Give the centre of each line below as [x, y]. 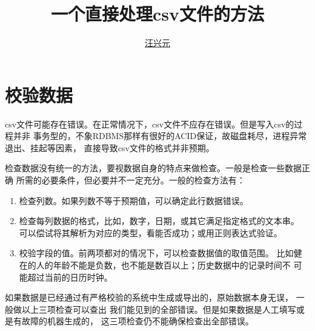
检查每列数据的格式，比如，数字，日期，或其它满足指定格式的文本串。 [159, 221]
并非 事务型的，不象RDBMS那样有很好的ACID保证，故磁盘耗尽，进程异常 [160, 136]
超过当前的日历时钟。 [70, 277]
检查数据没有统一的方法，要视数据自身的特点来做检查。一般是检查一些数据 [153, 168]
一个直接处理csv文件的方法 [157, 14]
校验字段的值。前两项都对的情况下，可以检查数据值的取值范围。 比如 [156, 253]
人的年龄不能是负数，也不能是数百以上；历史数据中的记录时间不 [163, 265]
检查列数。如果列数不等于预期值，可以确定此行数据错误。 [134, 200]
